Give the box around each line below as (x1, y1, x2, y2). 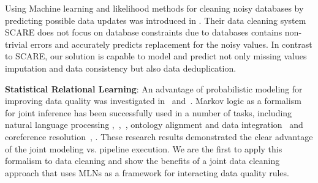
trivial (5, 37, 28, 50)
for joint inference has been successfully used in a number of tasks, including (5, 106, 292, 119)
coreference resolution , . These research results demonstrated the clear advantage (5, 130, 313, 143)
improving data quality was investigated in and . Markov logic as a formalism (5, 94, 301, 107)
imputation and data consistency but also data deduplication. (5, 61, 237, 74)
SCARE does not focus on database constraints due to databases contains (5, 26, 282, 39)
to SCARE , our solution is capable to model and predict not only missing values (5, 50, 307, 62)
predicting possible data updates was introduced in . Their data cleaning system (5, 13, 306, 26)
